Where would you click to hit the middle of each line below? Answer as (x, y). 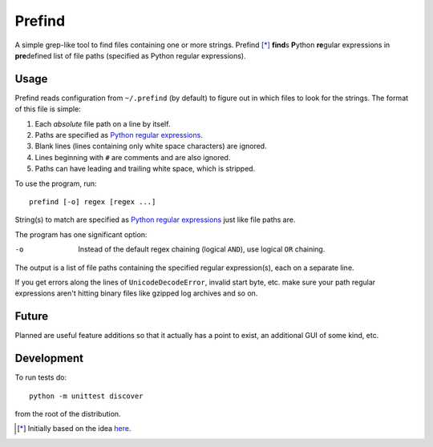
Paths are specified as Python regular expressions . (119, 135)
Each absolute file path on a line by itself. (103, 123)
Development (49, 358)
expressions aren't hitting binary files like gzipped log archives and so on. (136, 293)
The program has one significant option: (81, 234)
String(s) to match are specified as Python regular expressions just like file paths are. (155, 219)
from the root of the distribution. (68, 413)
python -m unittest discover (86, 396)
